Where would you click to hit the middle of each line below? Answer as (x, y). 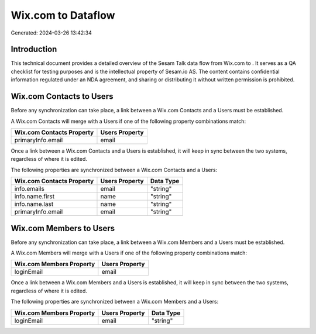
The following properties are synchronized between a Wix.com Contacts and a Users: (114, 170)
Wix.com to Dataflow (63, 15)
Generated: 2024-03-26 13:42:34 (51, 33)
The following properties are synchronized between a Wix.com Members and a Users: (115, 302)
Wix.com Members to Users (63, 228)
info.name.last (34, 204)
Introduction (34, 49)
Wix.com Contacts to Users (62, 97)
